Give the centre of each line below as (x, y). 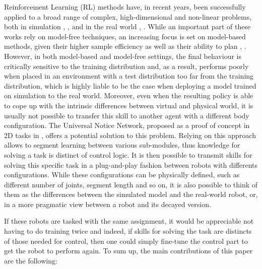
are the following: (31, 260)
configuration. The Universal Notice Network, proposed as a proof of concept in (127, 125)
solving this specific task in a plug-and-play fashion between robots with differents (131, 164)
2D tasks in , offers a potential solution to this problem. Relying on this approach (130, 135)
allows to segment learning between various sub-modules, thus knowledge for (122, 145)
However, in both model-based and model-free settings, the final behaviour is (123, 56)
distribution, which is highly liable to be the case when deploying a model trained (130, 85)
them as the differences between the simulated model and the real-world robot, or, (131, 194)
